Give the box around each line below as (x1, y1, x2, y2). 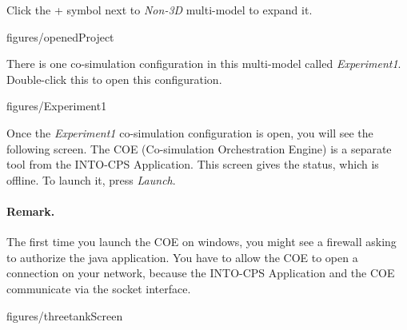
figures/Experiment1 (6, 97, 107, 114)
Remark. (6, 202, 55, 219)
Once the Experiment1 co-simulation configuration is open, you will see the (6, 124, 373, 141)
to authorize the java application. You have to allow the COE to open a (6, 248, 358, 265)
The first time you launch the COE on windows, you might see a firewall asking (6, 233, 397, 250)
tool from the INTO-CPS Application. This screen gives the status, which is (6, 156, 379, 173)
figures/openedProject (6, 28, 114, 45)
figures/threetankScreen (6, 307, 123, 324)
